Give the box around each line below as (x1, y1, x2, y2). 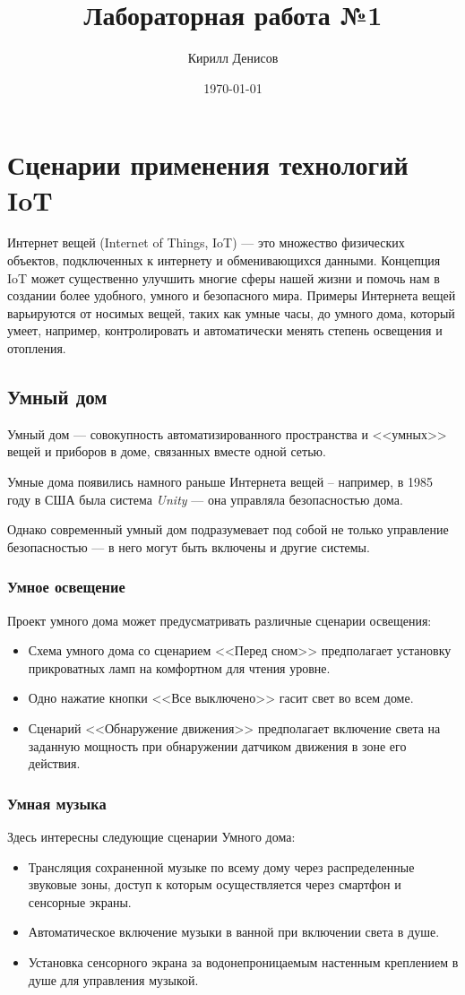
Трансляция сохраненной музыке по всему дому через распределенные (28, 857, 415, 876)
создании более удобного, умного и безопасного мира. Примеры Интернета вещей (7, 286, 456, 305)
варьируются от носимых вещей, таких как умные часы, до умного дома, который (7, 303, 455, 322)
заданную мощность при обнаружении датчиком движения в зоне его (28, 736, 407, 755)
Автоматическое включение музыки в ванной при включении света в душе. (28, 922, 440, 941)
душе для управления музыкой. (28, 970, 199, 989)
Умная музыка (7, 792, 107, 814)
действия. (28, 754, 81, 773)
